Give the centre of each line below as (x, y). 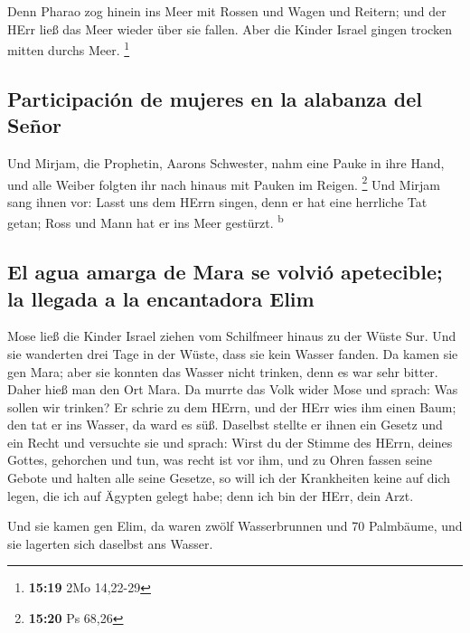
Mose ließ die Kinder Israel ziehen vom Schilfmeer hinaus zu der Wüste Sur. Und (232, 336)
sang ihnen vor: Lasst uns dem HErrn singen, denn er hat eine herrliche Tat (217, 201)
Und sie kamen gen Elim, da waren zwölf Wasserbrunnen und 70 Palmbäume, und (235, 526)
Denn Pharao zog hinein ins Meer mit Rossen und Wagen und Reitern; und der (227, 11)
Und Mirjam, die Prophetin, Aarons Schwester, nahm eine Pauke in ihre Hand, (226, 163)
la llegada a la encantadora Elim (161, 298)
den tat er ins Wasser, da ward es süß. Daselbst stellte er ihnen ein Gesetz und (225, 425)
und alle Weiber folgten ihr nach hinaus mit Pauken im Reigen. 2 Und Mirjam (224, 183)
